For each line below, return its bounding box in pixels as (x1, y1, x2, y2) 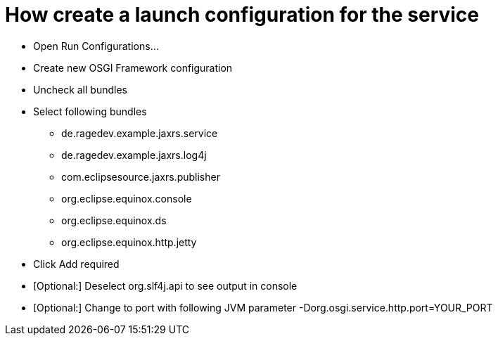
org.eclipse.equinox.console (61, 192, 192, 205)
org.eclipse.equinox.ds (61, 214, 167, 226)
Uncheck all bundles (33, 83, 127, 96)
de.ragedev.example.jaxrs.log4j (61, 148, 207, 161)
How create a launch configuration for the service (5, 3, 480, 27)
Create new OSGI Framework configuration (33, 61, 233, 74)
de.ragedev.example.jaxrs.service (61, 127, 218, 139)
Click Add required (33, 257, 120, 270)
